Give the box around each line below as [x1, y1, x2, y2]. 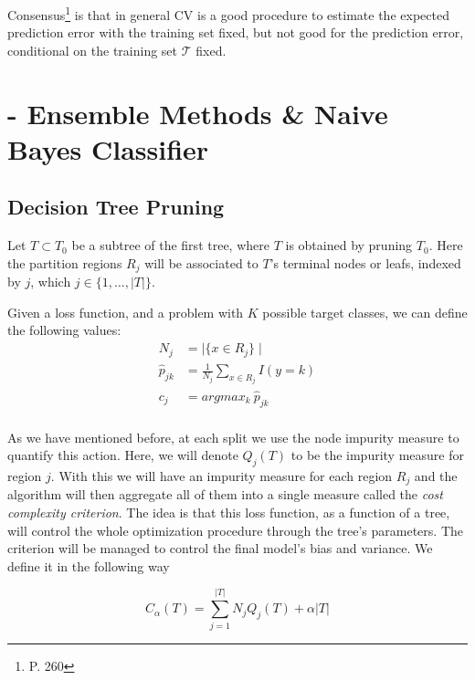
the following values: [7, 320, 121, 340]
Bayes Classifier [7, 130, 209, 167]
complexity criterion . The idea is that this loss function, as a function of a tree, [7, 503, 450, 522]
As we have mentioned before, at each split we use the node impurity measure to [7, 427, 459, 446]
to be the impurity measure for [290, 445, 464, 465]
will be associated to [144, 253, 259, 272]
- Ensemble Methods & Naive [7, 94, 388, 131]
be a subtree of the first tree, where [71, 235, 269, 255]
